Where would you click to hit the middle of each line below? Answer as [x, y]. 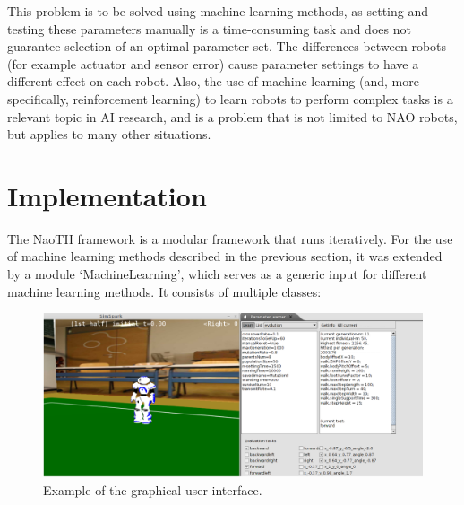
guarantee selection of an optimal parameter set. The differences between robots [227, 46]
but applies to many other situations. [109, 134]
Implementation [107, 195]
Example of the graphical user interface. [153, 489]
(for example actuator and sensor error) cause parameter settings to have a [213, 63]
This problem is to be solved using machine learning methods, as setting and [218, 11]
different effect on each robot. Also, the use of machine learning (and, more [213, 81]
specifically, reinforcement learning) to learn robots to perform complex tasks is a [230, 98]
